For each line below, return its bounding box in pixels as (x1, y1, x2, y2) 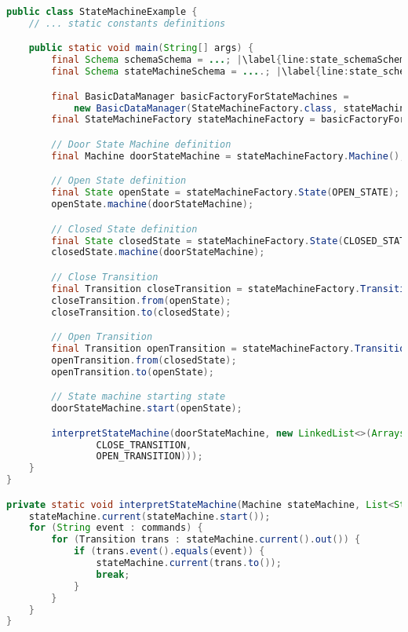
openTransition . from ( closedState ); (51, 354, 237, 366)
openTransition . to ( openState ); (51, 366, 214, 378)
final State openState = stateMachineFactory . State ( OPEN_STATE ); (51, 187, 400, 199)
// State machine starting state (51, 391, 226, 403)
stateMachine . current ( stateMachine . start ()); (28, 510, 271, 522)
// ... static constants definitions (28, 17, 226, 29)
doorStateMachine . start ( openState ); (51, 403, 242, 415)
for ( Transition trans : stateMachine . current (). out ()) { (51, 534, 361, 546)
